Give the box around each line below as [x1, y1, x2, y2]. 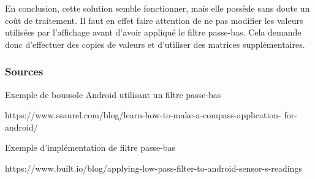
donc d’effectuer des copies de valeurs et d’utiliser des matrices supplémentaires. [5, 37, 305, 50]
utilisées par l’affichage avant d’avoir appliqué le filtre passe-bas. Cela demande [5, 26, 302, 39]
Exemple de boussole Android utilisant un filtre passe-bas [5, 88, 221, 101]
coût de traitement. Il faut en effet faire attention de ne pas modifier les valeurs [5, 13, 303, 26]
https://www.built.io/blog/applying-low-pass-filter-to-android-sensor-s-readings [5, 161, 302, 174]
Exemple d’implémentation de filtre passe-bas [5, 141, 176, 154]
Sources [5, 64, 44, 79]
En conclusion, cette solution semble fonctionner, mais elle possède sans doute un [5, 2, 310, 14]
